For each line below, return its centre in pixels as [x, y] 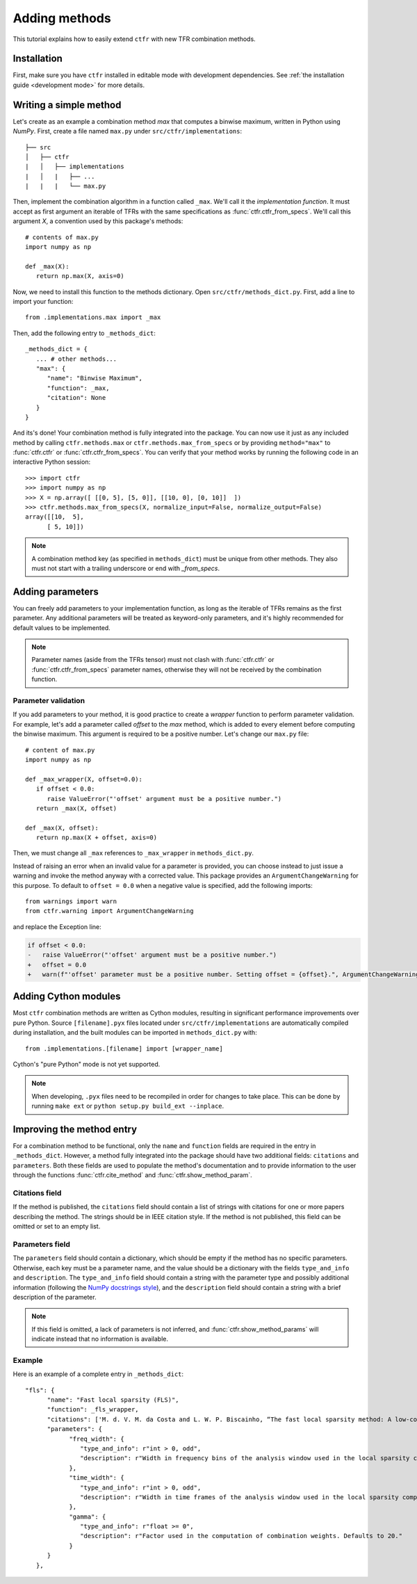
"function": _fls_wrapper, [93, 1409]
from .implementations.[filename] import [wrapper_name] [124, 1049]
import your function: [43, 301]
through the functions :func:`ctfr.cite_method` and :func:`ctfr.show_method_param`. [133, 1175]
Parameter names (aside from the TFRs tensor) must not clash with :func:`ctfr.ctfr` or [153, 660]
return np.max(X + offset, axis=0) [97, 838]
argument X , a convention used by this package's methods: [98, 221]
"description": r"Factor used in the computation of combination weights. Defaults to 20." [242, 1536]
